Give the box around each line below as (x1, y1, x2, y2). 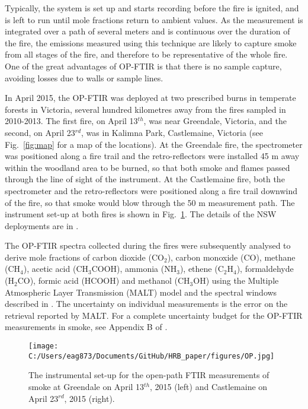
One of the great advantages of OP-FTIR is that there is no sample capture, (5, 59, 282, 72)
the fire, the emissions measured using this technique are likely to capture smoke (5, 36, 297, 49)
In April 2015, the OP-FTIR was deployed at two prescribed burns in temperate (5, 91, 296, 104)
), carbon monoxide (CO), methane (167, 251, 296, 263)
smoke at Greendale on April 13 (28, 380, 145, 392)
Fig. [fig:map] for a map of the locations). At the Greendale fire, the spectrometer (5, 138, 303, 150)
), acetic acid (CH (23, 262, 89, 275)
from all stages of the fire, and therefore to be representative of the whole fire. (5, 48, 288, 61)
